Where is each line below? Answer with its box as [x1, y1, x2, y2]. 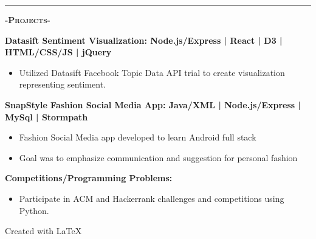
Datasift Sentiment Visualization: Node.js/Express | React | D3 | [5, 33, 283, 46]
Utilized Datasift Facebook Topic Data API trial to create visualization [19, 66, 285, 78]
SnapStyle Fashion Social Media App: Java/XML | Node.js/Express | [5, 98, 301, 111]
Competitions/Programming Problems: [5, 171, 173, 184]
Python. [19, 204, 49, 216]
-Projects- [5, 13, 50, 26]
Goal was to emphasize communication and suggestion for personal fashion [19, 151, 298, 164]
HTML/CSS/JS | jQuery [5, 46, 112, 58]
